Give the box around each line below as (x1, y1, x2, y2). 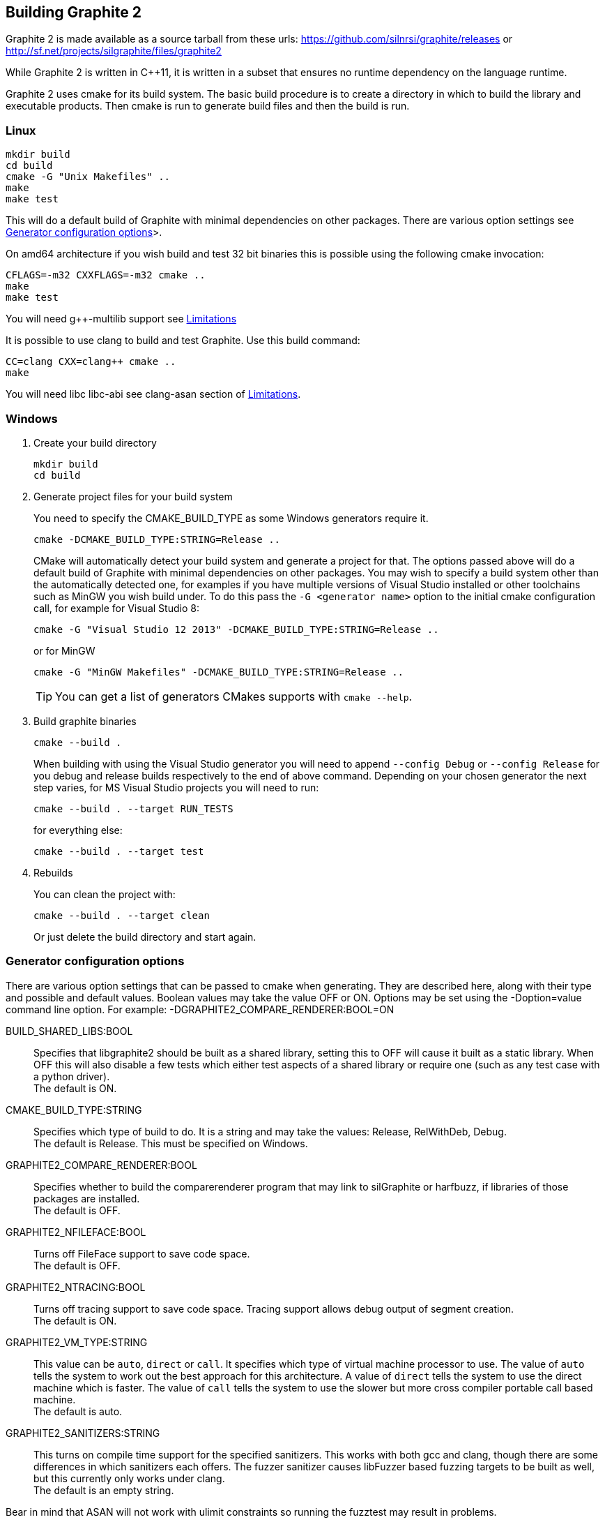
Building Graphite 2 (6, 3, 142, 21)
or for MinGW (33, 644, 95, 657)
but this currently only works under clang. (33, 1472, 225, 1484)
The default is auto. (33, 1405, 123, 1417)
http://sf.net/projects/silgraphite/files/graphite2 (6, 45, 222, 57)
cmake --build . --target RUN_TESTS (33, 803, 233, 814)
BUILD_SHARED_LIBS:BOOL (6, 1024, 133, 1037)
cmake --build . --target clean (33, 909, 210, 921)
